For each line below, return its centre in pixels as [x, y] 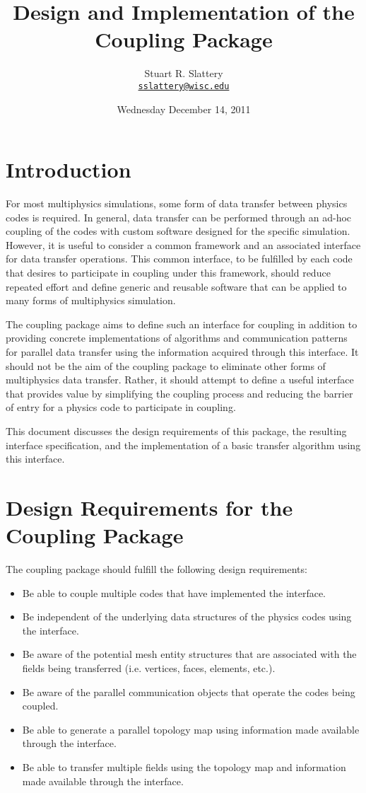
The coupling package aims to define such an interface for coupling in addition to [182, 324]
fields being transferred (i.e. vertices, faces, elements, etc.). [149, 668]
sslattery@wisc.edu [184, 86]
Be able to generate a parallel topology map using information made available [191, 729]
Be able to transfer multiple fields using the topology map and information [184, 767]
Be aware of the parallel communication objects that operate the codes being [189, 691]
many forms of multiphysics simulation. [91, 300]
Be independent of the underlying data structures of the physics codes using [187, 617]
